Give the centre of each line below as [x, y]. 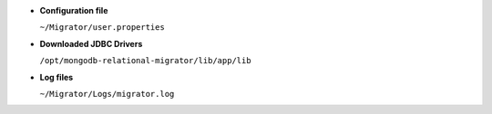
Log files [56, 77]
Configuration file [74, 10]
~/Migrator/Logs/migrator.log [107, 94]
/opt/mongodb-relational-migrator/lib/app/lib [145, 61]
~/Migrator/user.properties [102, 28]
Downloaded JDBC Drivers [91, 43]
